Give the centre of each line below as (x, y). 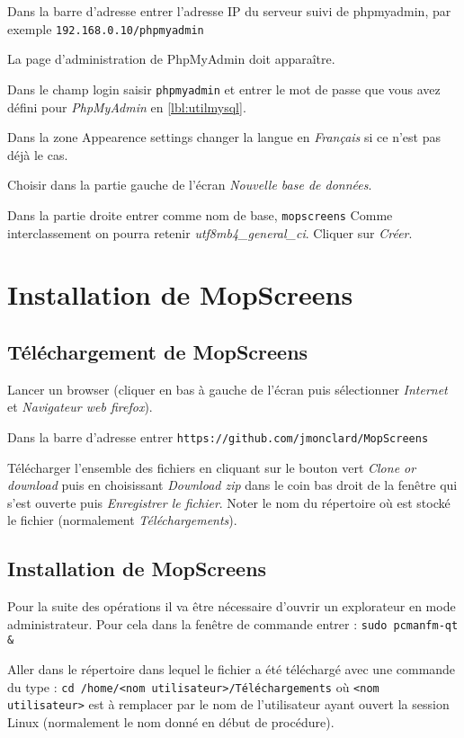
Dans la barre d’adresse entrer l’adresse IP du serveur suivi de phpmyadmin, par (229, 11)
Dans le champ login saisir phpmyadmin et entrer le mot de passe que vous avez (224, 89)
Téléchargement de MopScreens (158, 351)
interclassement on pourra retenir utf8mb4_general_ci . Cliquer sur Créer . (210, 232)
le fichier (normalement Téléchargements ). (122, 520)
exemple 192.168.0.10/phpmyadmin (106, 28)
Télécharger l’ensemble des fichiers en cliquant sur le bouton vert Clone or (212, 467)
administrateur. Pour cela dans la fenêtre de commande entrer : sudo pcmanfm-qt (233, 623)
